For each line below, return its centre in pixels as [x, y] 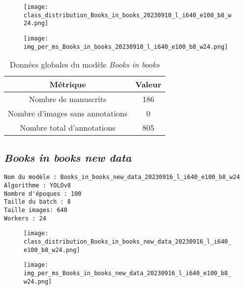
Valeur [148, 84]
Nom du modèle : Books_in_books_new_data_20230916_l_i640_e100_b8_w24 [122, 177]
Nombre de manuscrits [68, 99]
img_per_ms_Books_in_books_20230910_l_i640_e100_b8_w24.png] [126, 47]
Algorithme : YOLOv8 [38, 186]
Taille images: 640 [36, 210]
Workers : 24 [25, 218]
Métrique [68, 84]
